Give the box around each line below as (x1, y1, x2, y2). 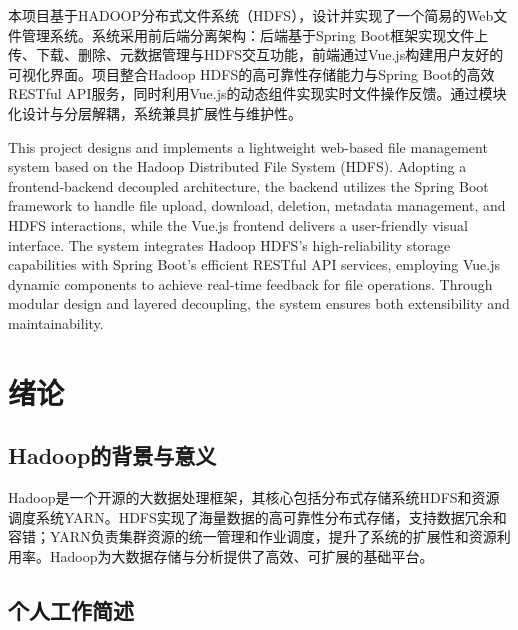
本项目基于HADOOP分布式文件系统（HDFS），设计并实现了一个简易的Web (8, 5, 494, 25)
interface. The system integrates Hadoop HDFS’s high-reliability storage (8, 234, 451, 255)
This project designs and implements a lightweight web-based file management (8, 136, 488, 157)
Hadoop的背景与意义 (8, 440, 217, 471)
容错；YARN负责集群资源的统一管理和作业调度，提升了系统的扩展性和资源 (8, 526, 497, 547)
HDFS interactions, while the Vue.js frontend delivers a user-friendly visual (8, 214, 468, 235)
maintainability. (8, 312, 104, 333)
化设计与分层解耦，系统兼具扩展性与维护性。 (8, 102, 302, 123)
